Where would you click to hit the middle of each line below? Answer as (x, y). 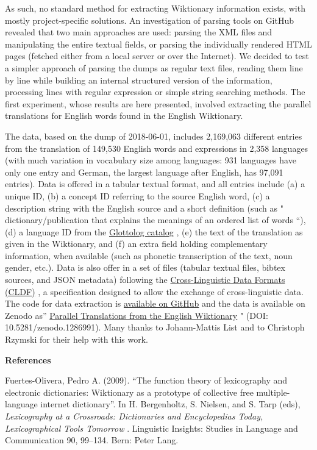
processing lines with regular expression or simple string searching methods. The (155, 92)
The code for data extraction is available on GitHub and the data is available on (155, 303)
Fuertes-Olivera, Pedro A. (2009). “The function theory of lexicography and (146, 380)
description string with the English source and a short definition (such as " (144, 208)
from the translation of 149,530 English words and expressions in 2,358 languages (157, 148)
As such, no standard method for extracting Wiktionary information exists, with (155, 8)
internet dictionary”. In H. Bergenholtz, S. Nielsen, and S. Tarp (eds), (170, 404)
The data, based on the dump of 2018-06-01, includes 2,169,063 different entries (154, 136)
